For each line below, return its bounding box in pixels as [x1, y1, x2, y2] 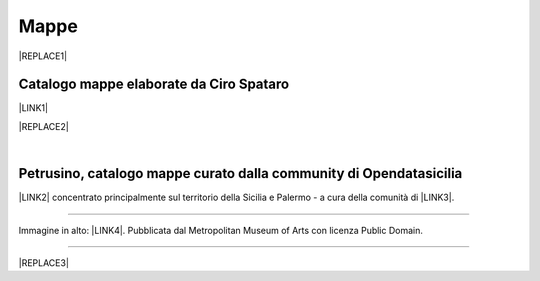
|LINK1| [18, 102, 49, 114]
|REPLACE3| [18, 256, 70, 269]
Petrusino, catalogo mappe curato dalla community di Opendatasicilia [18, 165, 463, 182]
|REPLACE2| [18, 120, 69, 132]
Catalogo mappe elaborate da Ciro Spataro [18, 76, 290, 93]
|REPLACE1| [18, 50, 68, 62]
